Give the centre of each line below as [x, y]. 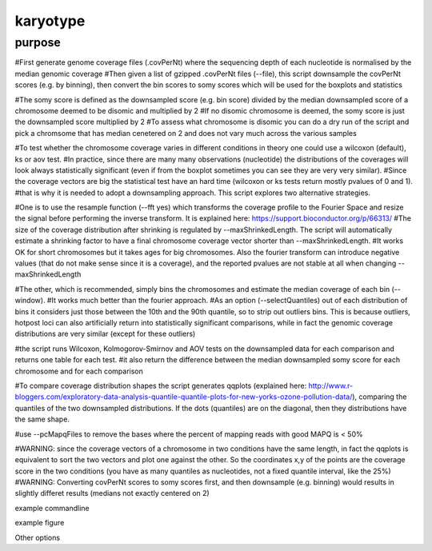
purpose [38, 42]
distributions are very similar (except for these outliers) [105, 334]
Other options [37, 537]
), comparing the [380, 397]
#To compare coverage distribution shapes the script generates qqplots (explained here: [161, 385]
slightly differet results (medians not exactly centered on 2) [112, 493]
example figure [40, 523]
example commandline [52, 508]
